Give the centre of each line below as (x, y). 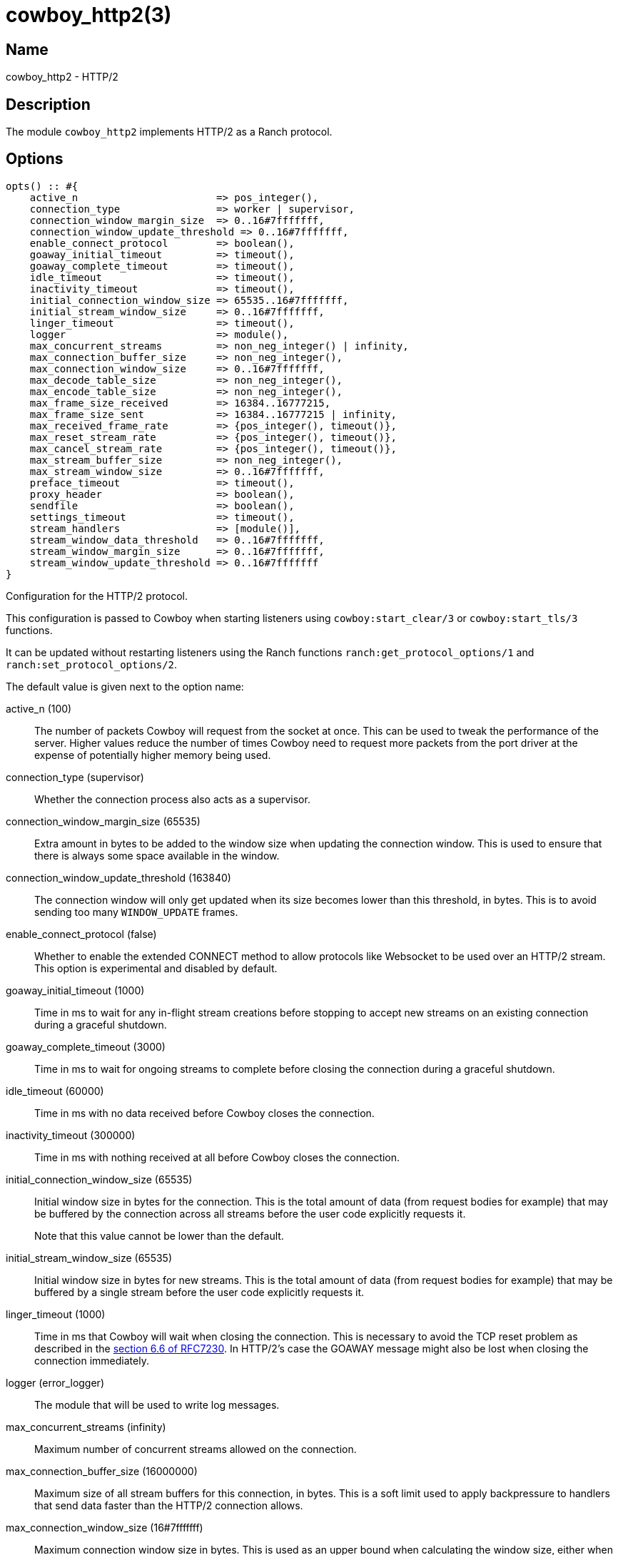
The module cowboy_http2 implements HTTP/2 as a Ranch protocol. (169, 132)
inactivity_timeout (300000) (71, 1135)
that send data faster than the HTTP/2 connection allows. (169, 1505)
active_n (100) (39, 708)
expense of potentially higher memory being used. (153, 755)
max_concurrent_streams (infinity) (86, 1427)
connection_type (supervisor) (75, 777)
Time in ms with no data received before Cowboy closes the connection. (204, 1113)
